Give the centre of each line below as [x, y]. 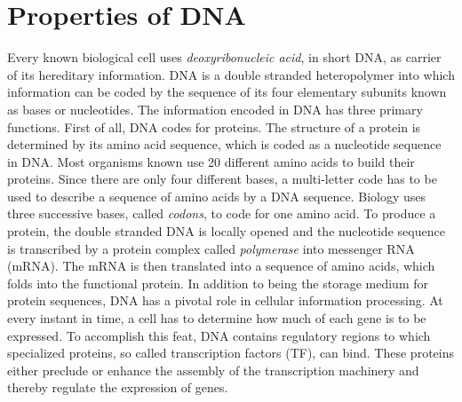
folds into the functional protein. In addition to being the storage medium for [218, 283]
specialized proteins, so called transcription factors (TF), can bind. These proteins [231, 353]
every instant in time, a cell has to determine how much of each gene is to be [217, 318]
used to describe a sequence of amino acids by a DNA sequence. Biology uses [217, 196]
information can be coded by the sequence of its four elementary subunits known [227, 92]
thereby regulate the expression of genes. [118, 387]
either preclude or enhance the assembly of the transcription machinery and [213, 370]
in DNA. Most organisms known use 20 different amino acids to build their [211, 161]
